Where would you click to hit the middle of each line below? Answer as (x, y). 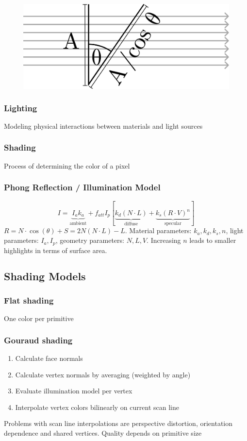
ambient (78, 224)
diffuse (131, 224)
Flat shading (29, 300)
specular (173, 223)
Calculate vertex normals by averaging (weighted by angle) (103, 374)
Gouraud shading (38, 340)
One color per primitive (39, 318)
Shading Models (45, 276)
